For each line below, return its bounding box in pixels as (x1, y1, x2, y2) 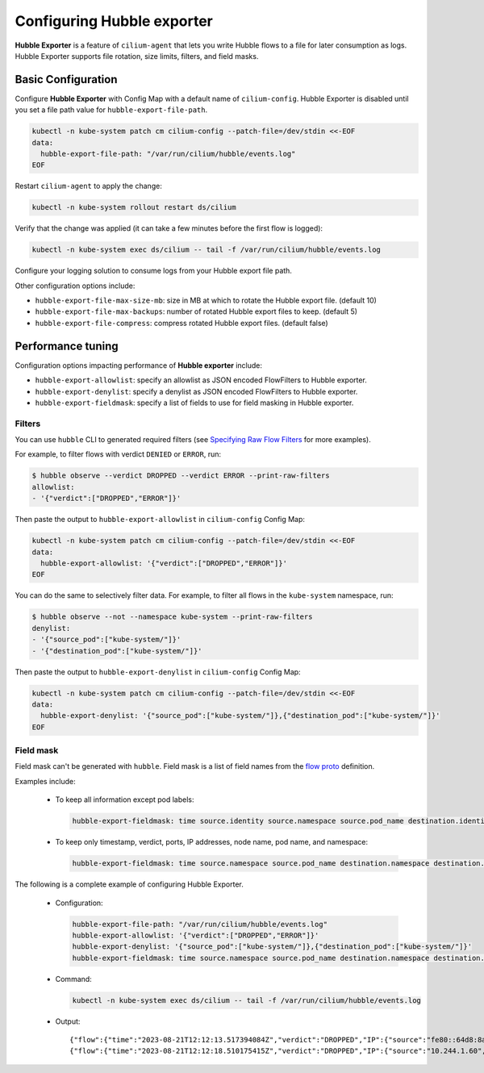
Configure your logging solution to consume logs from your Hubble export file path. (15, 266, 292, 276)
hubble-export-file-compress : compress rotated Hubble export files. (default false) (35, 318, 328, 328)
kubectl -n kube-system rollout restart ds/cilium (31, 202, 237, 212)
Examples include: (15, 776, 76, 786)
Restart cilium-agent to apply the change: (15, 182, 163, 191)
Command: (55, 974, 92, 983)
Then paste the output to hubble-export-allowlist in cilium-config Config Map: (15, 515, 306, 524)
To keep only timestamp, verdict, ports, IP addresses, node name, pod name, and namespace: (55, 837, 369, 847)
